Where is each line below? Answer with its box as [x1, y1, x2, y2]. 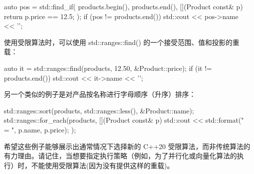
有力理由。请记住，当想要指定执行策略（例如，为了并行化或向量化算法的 [4, 151, 237, 161]
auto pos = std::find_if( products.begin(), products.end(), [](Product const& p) [4, 1, 243, 11]
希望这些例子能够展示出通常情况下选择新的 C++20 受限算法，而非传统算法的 [4, 141, 251, 151]
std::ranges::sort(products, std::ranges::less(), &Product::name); [4, 105, 194, 115]
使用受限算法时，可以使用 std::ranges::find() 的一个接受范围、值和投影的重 [4, 37, 239, 47]
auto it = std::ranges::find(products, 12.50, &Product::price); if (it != [4, 63, 212, 73]
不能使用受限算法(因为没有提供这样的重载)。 [31, 160, 174, 170]
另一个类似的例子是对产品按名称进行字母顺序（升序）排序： [4, 89, 196, 99]
